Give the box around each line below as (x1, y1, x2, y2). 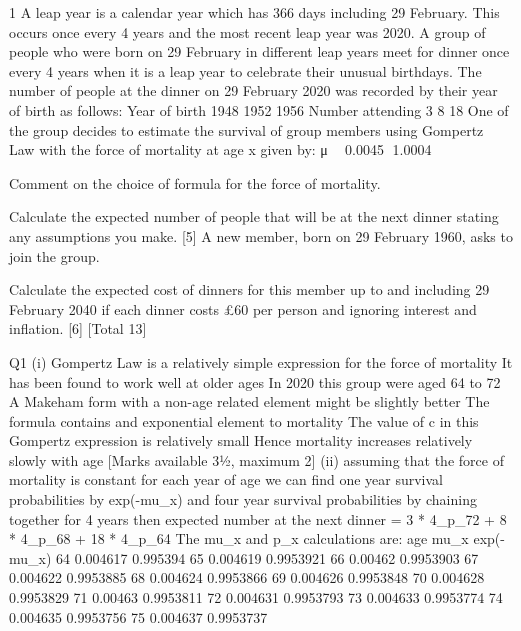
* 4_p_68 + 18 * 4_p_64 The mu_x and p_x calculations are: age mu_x (9, 528, 469, 549)
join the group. (9, 245, 100, 266)
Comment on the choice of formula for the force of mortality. (9, 172, 381, 193)
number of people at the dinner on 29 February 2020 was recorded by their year (9, 80, 498, 101)
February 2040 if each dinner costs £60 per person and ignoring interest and (9, 298, 477, 319)
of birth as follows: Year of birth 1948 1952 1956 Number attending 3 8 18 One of (9, 99, 509, 120)
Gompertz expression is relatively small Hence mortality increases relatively (9, 430, 473, 451)
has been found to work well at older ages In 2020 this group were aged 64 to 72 (9, 371, 501, 392)
